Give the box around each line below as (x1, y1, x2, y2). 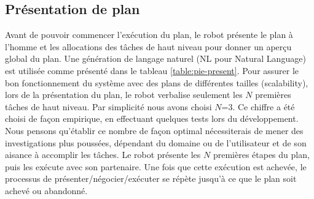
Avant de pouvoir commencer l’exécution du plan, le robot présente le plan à (5, 28, 293, 41)
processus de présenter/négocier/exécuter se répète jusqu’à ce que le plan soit (5, 172, 297, 185)
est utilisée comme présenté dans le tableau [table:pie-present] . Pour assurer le (5, 64, 299, 77)
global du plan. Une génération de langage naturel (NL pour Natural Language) (5, 52, 306, 65)
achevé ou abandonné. (5, 184, 88, 197)
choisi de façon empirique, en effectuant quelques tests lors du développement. (5, 112, 299, 125)
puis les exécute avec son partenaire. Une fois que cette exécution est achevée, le (5, 160, 307, 173)
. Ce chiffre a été (232, 100, 295, 113)
